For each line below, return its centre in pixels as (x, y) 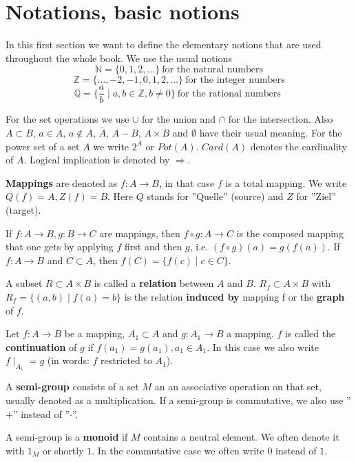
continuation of (41, 346)
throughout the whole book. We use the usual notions (119, 58)
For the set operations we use (67, 119)
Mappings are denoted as (62, 182)
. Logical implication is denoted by (97, 160)
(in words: (68, 360)
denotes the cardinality (299, 146)
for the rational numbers (229, 93)
